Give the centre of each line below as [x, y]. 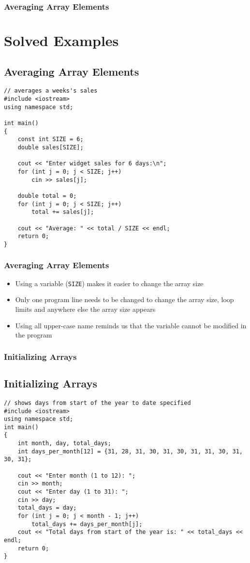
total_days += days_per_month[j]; [87, 524]
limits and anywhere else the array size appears [85, 309]
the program [34, 335]
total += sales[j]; [63, 212]
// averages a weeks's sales [51, 91]
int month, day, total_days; [64, 443]
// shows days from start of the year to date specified [97, 403]
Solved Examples [61, 40]
